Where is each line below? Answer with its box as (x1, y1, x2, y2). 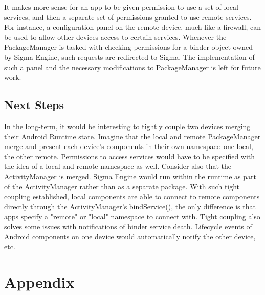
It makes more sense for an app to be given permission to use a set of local (4, 2, 238, 12)
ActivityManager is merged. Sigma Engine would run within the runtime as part (4, 171, 256, 181)
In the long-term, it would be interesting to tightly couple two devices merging (4, 120, 251, 131)
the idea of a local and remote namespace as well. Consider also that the (4, 161, 232, 172)
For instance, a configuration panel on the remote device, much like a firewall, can (4, 22, 261, 32)
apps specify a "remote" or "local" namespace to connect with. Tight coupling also (4, 211, 260, 222)
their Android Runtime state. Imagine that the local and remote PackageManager (4, 131, 261, 141)
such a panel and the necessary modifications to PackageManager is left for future (4, 61, 261, 72)
